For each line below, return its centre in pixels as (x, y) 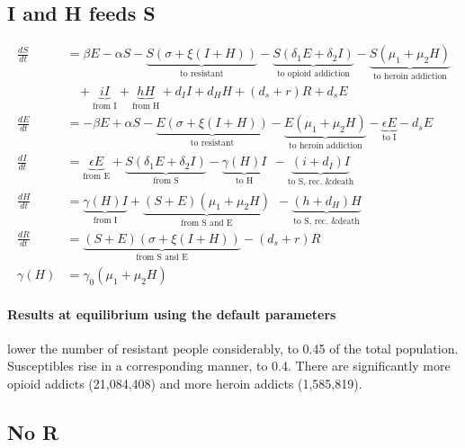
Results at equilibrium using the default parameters (172, 314)
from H (146, 106)
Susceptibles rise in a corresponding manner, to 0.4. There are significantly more (229, 366)
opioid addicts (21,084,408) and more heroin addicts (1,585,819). (185, 384)
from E (97, 177)
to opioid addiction (313, 74)
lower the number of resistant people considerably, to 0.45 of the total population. (233, 348)
